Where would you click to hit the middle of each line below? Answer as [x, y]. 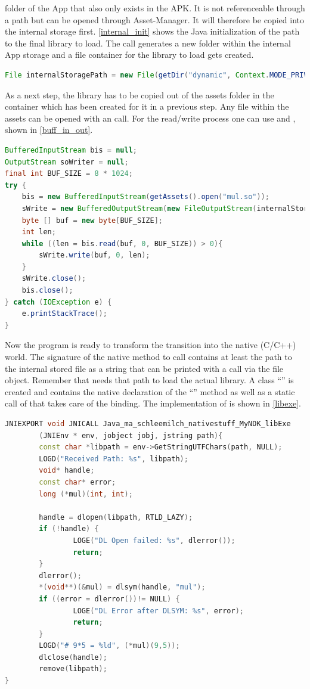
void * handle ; [67, 471]
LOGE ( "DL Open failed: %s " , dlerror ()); [154, 540]
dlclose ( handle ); [73, 657]
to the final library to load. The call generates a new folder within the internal [148, 43]
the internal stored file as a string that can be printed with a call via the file [144, 368]
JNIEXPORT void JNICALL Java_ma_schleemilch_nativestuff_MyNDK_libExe [148, 424]
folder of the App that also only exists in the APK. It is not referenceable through [155, 8]
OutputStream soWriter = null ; [67, 162]
